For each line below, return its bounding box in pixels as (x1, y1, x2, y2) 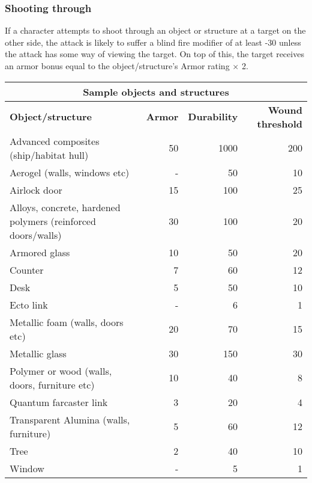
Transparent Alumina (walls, (10, 412, 130, 426)
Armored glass (10, 245, 70, 259)
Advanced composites (10, 134, 100, 148)
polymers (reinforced (10, 214, 96, 228)
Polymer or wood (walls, (10, 363, 112, 378)
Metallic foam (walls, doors (10, 315, 124, 329)
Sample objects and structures (83, 84, 229, 99)
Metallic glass (10, 346, 67, 360)
